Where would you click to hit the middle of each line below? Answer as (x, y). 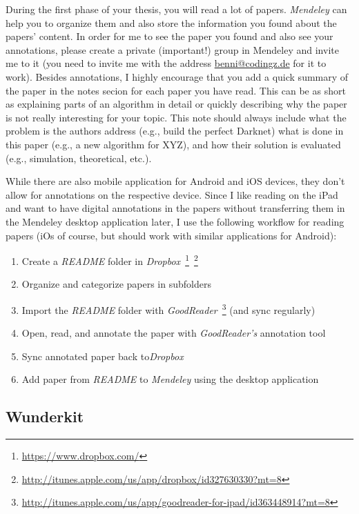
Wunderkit (45, 416)
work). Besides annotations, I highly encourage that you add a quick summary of (177, 76)
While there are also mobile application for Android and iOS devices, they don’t (175, 181)
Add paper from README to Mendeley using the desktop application (170, 379)
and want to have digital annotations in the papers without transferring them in (175, 208)
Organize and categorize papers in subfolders (116, 284)
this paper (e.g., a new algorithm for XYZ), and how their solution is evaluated (173, 144)
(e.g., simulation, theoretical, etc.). (79, 158)
